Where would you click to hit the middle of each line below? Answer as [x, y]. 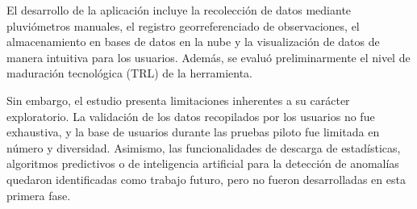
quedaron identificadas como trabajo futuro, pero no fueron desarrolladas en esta [206, 179]
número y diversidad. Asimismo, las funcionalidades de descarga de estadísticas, [204, 147]
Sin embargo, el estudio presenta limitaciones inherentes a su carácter [178, 100]
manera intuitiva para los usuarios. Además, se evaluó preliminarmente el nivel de [208, 57]
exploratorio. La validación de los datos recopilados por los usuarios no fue [191, 116]
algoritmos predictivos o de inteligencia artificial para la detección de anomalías [203, 163]
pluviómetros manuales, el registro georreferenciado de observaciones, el [183, 25]
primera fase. [39, 195]
